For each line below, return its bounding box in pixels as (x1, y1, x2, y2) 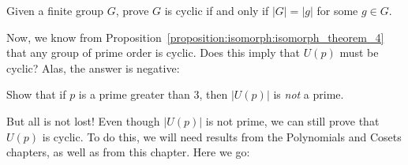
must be (339, 44, 379, 61)
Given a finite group (6, 2, 104, 18)
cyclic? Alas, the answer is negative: (6, 59, 180, 76)
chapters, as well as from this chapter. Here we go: (6, 144, 250, 160)
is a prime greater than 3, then (78, 86, 228, 103)
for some (316, 2, 358, 18)
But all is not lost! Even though (6, 112, 160, 129)
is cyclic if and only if (164, 2, 269, 18)
